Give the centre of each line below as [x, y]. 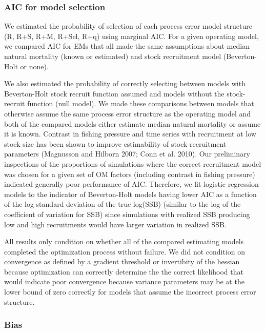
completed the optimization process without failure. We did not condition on [125, 251]
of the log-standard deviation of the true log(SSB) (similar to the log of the [123, 204]
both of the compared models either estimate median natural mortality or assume [132, 123]
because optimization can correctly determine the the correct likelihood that [124, 271]
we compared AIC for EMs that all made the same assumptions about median [127, 46]
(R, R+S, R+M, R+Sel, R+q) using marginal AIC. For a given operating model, [131, 36]
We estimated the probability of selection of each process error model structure [128, 26]
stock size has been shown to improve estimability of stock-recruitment [115, 143]
